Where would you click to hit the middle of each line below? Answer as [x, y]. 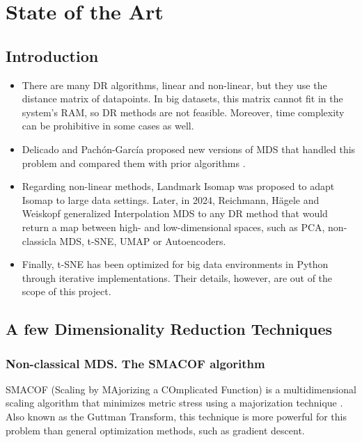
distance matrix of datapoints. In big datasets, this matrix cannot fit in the [182, 98]
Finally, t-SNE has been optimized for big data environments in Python [175, 264]
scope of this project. [66, 291]
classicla [39, 240]
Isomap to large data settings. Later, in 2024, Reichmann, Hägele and [171, 199]
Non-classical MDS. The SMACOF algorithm [135, 363]
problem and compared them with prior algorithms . [134, 163]
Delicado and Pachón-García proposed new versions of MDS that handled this [189, 149]
